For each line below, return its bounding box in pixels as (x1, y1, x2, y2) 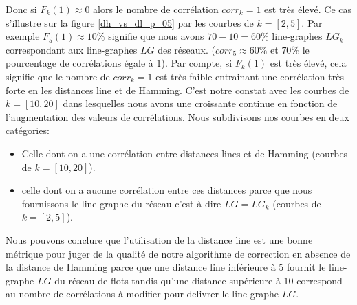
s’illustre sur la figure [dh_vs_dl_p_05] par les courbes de (6, 15, 254, 30)
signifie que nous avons (108, 29, 204, 43)
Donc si (6, 2, 37, 16)
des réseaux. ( (158, 42, 215, 56)
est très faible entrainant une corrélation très (155, 69, 344, 83)
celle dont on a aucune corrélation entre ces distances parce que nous (21, 183, 312, 197)
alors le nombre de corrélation (93, 2, 219, 16)
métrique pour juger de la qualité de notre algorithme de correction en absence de (6, 246, 351, 260)
